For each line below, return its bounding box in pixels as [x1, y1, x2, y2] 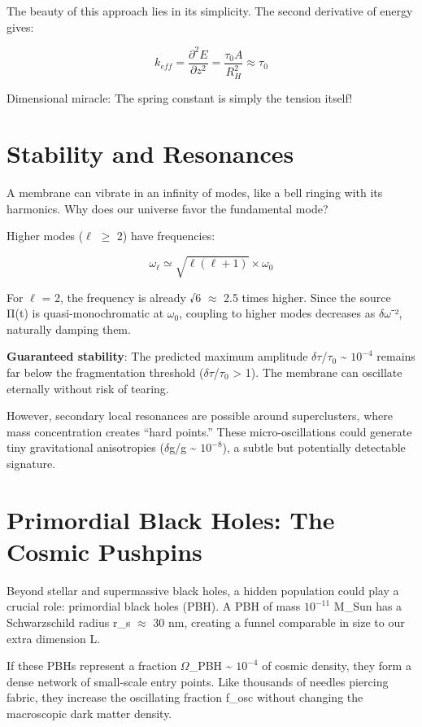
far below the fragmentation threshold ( [7, 363, 204, 380]
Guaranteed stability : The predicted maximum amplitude [7, 348, 308, 365]
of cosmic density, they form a [262, 657, 411, 674]
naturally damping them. [7, 320, 131, 337]
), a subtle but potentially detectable [222, 439, 406, 456]
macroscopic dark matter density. [7, 705, 172, 721]
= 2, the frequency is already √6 [41, 288, 202, 305]
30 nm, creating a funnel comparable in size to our [153, 614, 405, 631]
